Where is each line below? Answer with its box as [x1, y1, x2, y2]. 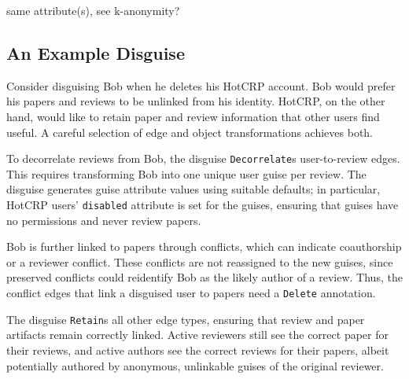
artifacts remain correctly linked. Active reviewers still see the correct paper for [6, 326, 389, 343]
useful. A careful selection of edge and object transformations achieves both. [6, 123, 374, 140]
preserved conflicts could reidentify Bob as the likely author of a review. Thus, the [6, 269, 403, 285]
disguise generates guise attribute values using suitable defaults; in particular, [6, 181, 381, 197]
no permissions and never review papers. [6, 212, 201, 228]
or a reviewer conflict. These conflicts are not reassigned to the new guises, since [6, 253, 393, 270]
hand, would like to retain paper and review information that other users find [6, 108, 380, 124]
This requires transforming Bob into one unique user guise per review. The [6, 165, 367, 182]
